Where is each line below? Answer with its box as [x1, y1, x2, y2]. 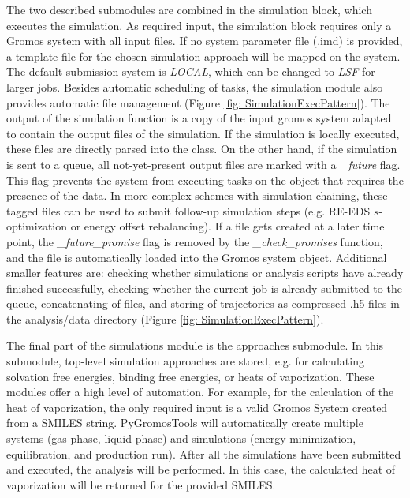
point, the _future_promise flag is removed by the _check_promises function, [6, 233, 383, 249]
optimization [6, 218, 68, 234]
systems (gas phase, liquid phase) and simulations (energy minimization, [6, 430, 356, 447]
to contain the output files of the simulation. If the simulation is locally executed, [6, 125, 400, 141]
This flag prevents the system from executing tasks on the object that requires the [6, 171, 404, 188]
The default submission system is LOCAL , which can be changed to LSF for [6, 63, 375, 80]
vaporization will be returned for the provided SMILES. [6, 476, 276, 492]
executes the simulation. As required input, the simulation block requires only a [6, 17, 392, 33]
